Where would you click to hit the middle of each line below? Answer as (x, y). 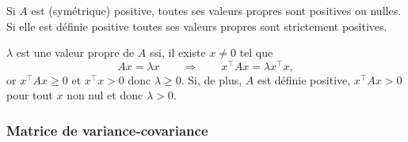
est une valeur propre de (75, 52)
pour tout (30, 95)
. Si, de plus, (212, 79)
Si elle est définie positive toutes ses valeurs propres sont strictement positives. (197, 26)
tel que (256, 52)
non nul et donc (105, 95)
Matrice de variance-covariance (107, 130)
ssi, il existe (178, 52)
